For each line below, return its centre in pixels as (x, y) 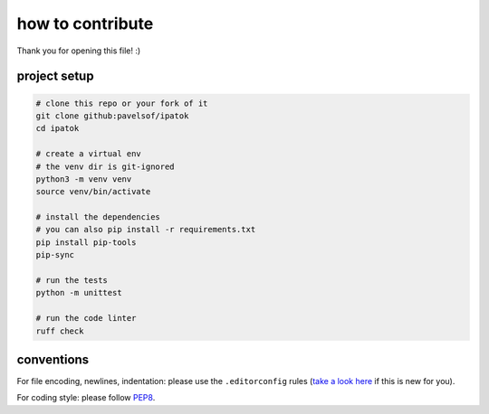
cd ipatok (58, 128)
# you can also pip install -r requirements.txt (146, 230)
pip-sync (55, 255)
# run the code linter (86, 318)
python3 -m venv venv (84, 179)
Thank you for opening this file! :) (79, 51)
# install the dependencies (98, 217)
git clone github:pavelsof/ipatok (112, 116)
